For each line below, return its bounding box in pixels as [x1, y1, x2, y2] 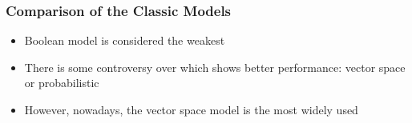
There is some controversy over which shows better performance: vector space [24, 58, 406, 75]
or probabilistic [24, 74, 99, 91]
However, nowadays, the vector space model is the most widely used [24, 101, 358, 117]
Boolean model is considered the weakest [24, 32, 225, 49]
